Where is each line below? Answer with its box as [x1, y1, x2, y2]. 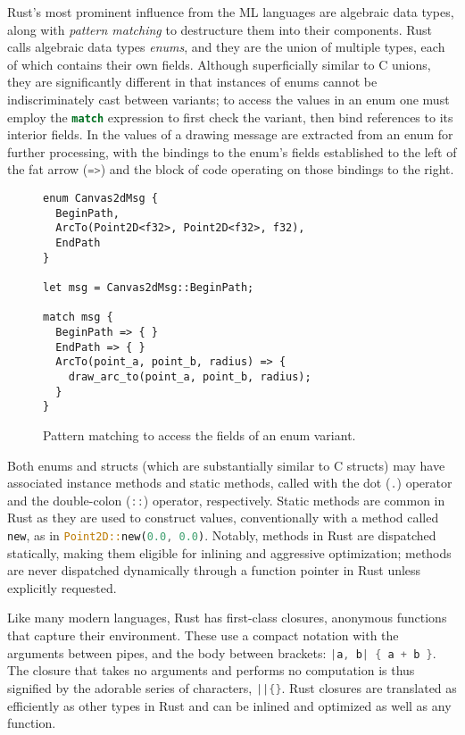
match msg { [43, 311, 113, 324]
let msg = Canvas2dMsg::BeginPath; [43, 281, 254, 294]
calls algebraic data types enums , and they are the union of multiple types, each [7, 38, 445, 56]
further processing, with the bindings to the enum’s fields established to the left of [7, 142, 457, 161]
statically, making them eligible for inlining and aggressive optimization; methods [7, 543, 452, 562]
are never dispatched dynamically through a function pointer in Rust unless [7, 561, 421, 580]
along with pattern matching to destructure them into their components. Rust [7, 20, 432, 38]
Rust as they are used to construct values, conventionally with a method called [7, 508, 439, 527]
